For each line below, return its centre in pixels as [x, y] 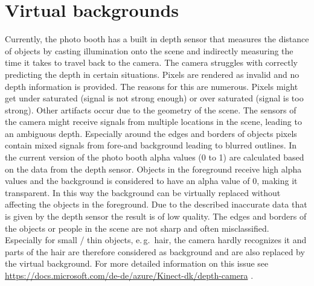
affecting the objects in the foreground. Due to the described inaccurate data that [156, 204]
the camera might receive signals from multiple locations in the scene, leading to [153, 122]
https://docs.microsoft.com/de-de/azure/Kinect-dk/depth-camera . [129, 275]
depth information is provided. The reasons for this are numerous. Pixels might [152, 86]
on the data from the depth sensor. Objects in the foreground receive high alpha [153, 169]
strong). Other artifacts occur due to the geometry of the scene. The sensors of [151, 110]
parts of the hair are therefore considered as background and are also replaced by [155, 251]
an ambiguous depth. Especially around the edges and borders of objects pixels [151, 133]
